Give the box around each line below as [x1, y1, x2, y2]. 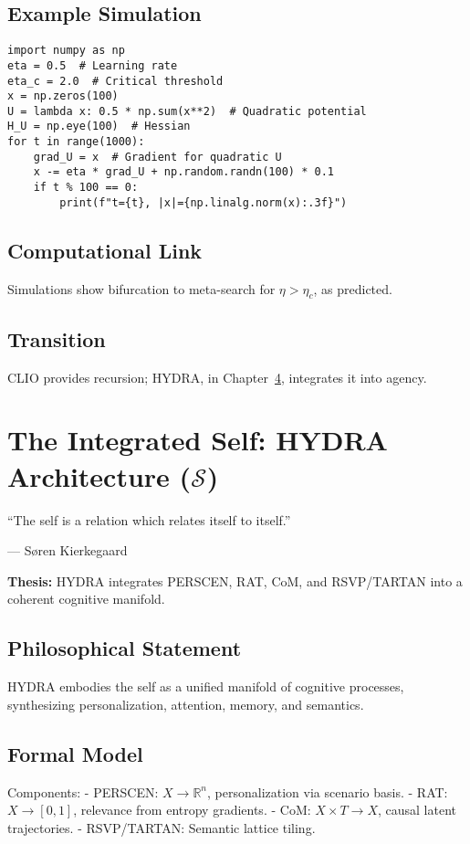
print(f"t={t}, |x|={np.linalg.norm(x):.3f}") [59, 195, 348, 209]
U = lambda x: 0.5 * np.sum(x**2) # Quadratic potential [7, 104, 367, 118]
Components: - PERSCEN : [7, 782, 159, 801]
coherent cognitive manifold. [7, 589, 165, 608]
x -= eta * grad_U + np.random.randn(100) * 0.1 [33, 165, 334, 179]
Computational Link [7, 236, 203, 264]
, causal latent [377, 800, 456, 819]
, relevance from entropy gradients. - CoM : [73, 800, 311, 819]
